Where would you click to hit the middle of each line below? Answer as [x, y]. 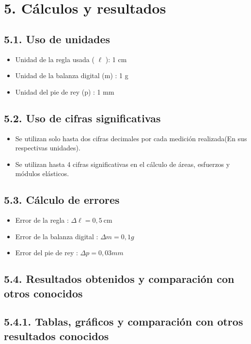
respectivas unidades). [48, 148]
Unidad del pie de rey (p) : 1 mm [65, 91]
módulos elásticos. [42, 173]
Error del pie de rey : [47, 253]
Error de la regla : [42, 220]
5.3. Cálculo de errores [62, 200]
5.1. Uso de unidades [57, 39]
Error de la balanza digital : [57, 236]
